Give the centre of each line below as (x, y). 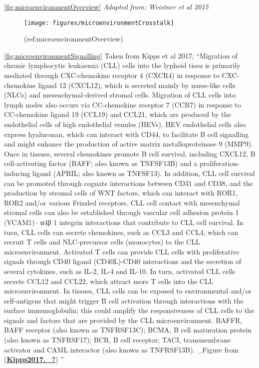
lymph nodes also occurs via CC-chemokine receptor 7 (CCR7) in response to (123, 104)
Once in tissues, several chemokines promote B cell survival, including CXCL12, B (130, 153)
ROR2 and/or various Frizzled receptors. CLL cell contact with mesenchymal (122, 202)
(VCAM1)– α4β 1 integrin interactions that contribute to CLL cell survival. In (124, 222)
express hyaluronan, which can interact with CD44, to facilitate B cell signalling (127, 134)
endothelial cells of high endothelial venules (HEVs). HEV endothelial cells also (125, 124)
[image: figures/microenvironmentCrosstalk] (99, 23)
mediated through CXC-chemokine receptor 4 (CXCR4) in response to (112, 75)
